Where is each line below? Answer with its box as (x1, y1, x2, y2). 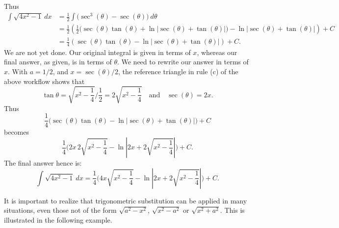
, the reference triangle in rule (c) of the (118, 66, 238, 77)
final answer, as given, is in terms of (4, 57, 112, 67)
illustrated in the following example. (4, 214, 112, 225)
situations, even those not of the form (4, 205, 117, 215)
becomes (4, 127, 29, 137)
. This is (220, 205, 245, 215)
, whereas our (197, 47, 237, 57)
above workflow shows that (4, 76, 85, 86)
